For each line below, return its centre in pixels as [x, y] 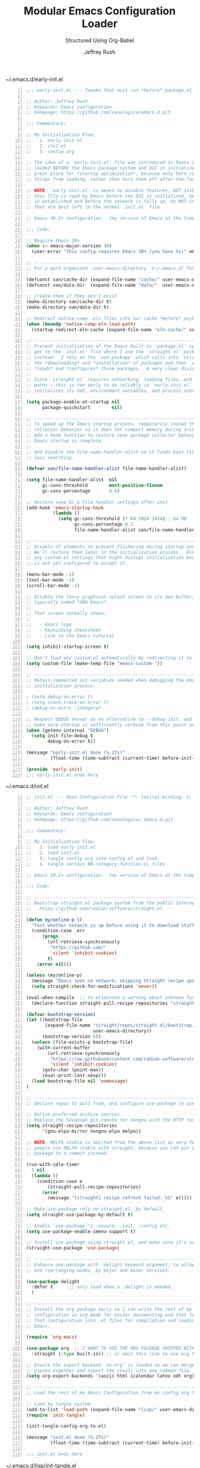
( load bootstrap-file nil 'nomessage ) [80, 1081]
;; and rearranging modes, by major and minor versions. [98, 1270]
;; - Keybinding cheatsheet [64, 630]
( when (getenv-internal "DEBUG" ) [67, 730]
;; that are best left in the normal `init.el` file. [94, 207]
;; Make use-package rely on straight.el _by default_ [96, 1209]
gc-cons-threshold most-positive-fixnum [102, 486]
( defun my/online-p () [54, 920]
